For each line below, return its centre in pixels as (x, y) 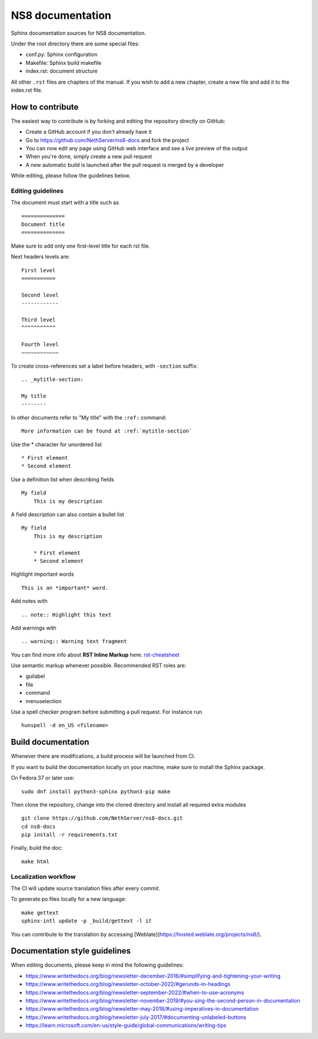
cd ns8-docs (39, 826)
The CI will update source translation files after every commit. (85, 888)
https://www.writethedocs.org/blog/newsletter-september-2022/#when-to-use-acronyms (135, 992)
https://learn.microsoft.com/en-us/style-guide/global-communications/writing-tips (126, 1025)
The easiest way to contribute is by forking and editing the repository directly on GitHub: (118, 121)
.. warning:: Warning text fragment (74, 641)
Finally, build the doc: (37, 848)
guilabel (35, 676)
